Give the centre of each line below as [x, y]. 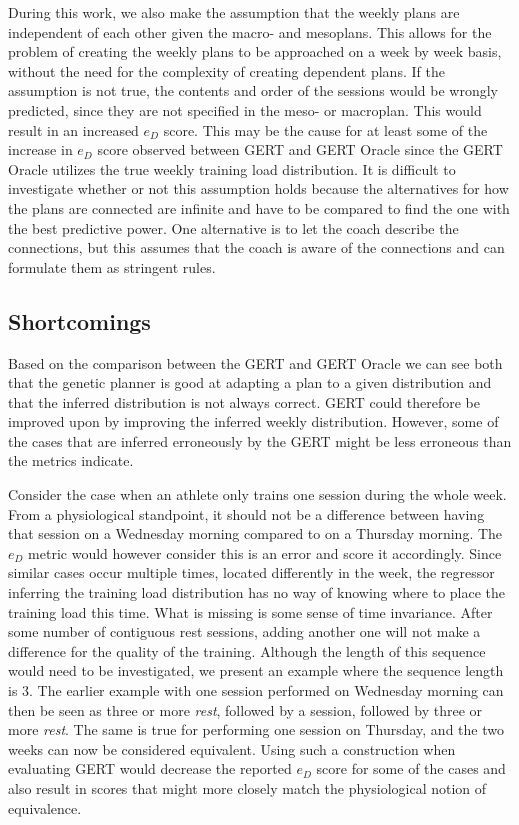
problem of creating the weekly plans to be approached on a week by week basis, [255, 51]
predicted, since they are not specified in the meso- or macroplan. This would [245, 109]
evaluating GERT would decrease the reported [150, 768]
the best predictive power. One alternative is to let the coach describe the [233, 227]
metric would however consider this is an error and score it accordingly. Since [265, 552]
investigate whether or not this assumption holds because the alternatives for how [258, 188]
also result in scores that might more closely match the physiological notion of [247, 787]
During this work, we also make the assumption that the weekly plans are [234, 12]
